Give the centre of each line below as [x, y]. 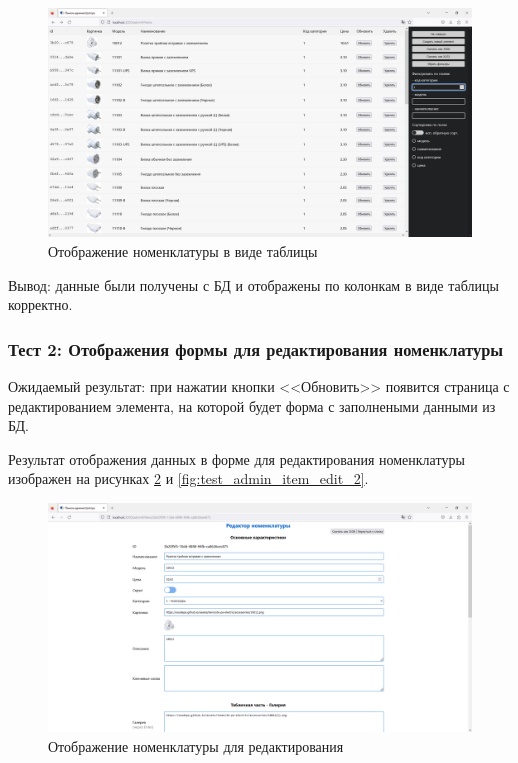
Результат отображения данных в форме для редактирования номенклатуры [236, 458]
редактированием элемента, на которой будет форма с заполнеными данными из [252, 405]
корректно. [40, 304]
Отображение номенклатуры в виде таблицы [183, 250]
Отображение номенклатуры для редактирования [196, 745]
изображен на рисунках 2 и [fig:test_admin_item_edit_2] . [188, 478]
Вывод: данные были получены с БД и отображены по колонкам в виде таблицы [253, 284]
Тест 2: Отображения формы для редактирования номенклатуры [256, 348]
